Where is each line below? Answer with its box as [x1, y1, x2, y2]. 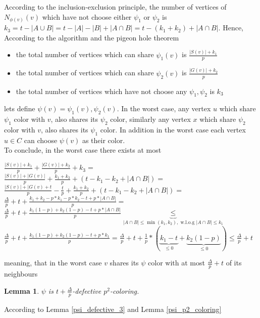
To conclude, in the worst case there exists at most [4, 145, 162, 155]
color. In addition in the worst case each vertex [100, 124, 246, 134]
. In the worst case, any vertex [117, 103, 211, 114]
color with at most [148, 257, 205, 268]
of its [226, 257, 242, 268]
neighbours [4, 268, 38, 279]
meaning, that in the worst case [4, 257, 102, 268]
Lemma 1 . [4, 285, 39, 296]
